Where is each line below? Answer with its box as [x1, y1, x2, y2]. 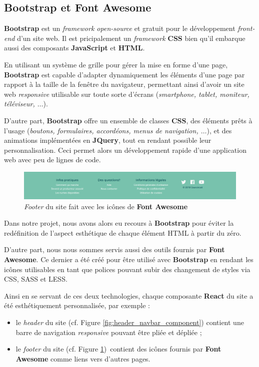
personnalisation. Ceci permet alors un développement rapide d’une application [4, 144, 246, 155]
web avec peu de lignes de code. [4, 154, 101, 165]
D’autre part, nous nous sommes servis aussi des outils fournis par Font [4, 244, 225, 255]
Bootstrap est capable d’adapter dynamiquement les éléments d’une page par [4, 69, 245, 79]
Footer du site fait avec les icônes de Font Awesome [24, 201, 188, 211]
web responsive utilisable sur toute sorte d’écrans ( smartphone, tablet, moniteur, [4, 88, 249, 99]
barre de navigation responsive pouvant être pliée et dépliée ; [15, 327, 202, 337]
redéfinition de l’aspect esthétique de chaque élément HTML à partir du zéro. [4, 227, 241, 238]
